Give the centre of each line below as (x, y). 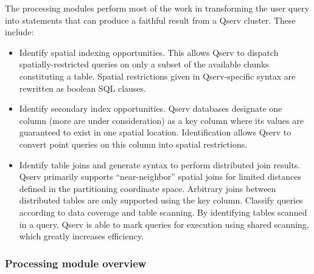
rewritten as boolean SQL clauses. (82, 88)
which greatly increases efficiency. (81, 236)
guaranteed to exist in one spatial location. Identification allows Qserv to (155, 132)
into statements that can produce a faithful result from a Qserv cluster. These (150, 20)
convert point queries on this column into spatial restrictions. (133, 144)
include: (19, 32)
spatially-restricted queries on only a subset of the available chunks (144, 64)
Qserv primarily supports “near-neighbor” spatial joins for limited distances (160, 176)
